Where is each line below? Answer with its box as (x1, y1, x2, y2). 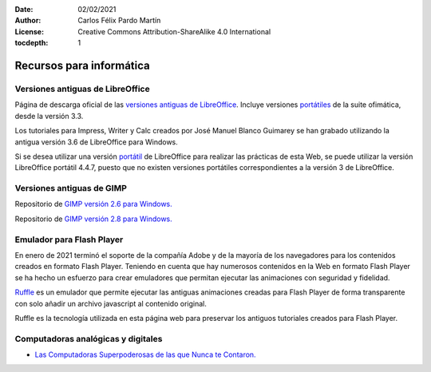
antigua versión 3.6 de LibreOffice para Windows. (14, 137, 179, 147)
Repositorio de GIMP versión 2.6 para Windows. (14, 200, 173, 209)
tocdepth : (14, 38, 49, 48)
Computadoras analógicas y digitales (14, 333, 163, 344)
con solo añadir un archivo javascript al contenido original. (14, 299, 207, 308)
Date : (14, 5, 34, 14)
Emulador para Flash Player (14, 234, 124, 245)
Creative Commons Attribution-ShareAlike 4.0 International (77, 26, 271, 36)
